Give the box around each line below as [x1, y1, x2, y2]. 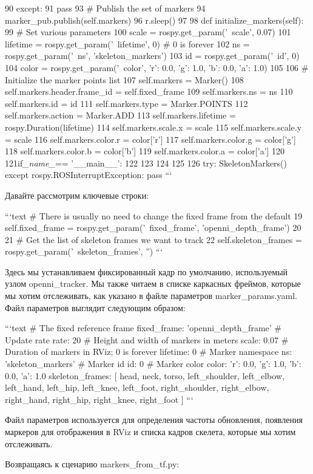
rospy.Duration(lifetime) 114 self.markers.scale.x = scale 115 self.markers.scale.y [5, 120, 302, 133]
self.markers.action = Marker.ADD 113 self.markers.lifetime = [5, 109, 236, 122]
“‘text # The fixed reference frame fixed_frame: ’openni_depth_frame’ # [5, 321, 281, 334]
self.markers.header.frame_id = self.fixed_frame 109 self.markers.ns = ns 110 [5, 85, 293, 98]
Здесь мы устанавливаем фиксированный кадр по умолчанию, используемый [5, 265, 288, 278]
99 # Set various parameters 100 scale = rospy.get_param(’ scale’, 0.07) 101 [5, 26, 291, 38]
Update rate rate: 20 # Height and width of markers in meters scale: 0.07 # [5, 333, 289, 346]
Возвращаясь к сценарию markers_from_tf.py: [5, 458, 180, 470]
